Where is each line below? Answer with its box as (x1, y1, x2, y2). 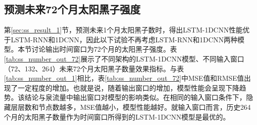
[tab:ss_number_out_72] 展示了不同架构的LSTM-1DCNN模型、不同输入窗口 (4, 53, 244, 63)
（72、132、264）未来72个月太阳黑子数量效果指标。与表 (4, 63, 184, 73)
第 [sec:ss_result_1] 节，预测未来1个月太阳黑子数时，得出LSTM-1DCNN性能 (4, 25, 243, 35)
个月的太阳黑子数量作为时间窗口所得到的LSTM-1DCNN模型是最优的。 (4, 111, 230, 122)
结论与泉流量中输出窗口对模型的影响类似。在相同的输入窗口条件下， (24, 92, 246, 102)
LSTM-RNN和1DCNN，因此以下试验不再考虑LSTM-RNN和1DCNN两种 (10, 34, 238, 44)
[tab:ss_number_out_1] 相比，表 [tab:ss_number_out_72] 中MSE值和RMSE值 (4, 73, 244, 83)
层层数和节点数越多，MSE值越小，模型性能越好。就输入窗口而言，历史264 (10, 101, 251, 112)
